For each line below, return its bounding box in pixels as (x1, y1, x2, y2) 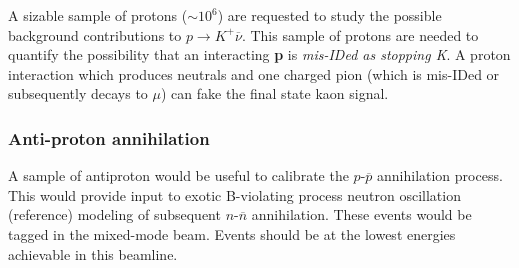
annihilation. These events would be (251, 204, 472, 225)
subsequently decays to (8, 83, 148, 104)
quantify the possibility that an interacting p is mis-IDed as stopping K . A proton (8, 44, 511, 65)
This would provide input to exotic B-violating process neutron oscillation (8, 184, 461, 205)
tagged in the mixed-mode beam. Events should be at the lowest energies (8, 223, 456, 244)
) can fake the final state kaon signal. (160, 83, 389, 104)
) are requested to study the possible (217, 5, 442, 25)
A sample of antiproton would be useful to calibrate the (8, 165, 349, 186)
